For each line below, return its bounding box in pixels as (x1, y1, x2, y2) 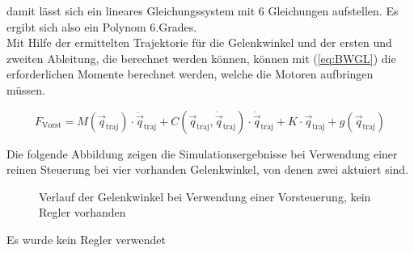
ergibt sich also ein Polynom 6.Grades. (6, 18, 197, 35)
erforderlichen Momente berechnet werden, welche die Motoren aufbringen (6, 65, 374, 82)
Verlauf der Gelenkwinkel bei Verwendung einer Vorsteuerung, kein (39, 188, 371, 205)
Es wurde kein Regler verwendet (6, 230, 166, 247)
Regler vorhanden (39, 204, 126, 221)
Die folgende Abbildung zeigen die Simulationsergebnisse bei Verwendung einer (6, 145, 398, 162)
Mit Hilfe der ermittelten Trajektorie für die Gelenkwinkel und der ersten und (6, 34, 392, 51)
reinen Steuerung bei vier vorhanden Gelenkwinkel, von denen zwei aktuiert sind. (6, 161, 409, 178)
